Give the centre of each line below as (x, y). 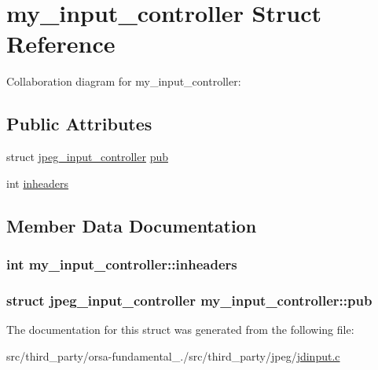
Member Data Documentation (132, 225)
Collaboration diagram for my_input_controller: (124, 81)
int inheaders (38, 183)
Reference (61, 44)
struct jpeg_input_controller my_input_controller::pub (189, 300)
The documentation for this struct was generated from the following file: (180, 330)
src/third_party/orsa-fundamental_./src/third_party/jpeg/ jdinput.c (173, 355)
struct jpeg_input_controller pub (87, 157)
